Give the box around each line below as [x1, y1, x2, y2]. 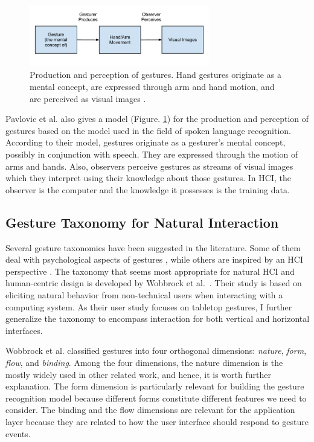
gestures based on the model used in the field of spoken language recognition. [5, 124, 291, 136]
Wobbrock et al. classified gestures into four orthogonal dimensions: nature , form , [5, 344, 307, 357]
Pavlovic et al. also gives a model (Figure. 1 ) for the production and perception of [5, 112, 309, 125]
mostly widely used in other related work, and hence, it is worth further [5, 368, 271, 380]
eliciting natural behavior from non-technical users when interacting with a [5, 288, 283, 301]
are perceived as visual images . [30, 92, 146, 104]
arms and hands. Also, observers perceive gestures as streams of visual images [5, 159, 293, 172]
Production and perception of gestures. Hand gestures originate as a [30, 68, 281, 81]
